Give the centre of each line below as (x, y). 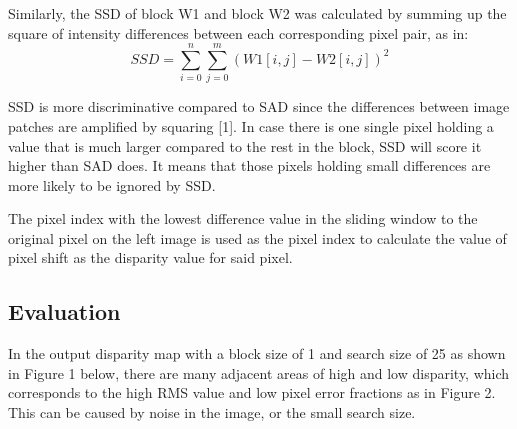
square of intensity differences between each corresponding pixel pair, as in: (238, 32)
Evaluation (64, 311)
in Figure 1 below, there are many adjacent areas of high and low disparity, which (259, 372)
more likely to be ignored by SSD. (112, 184)
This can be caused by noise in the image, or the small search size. (212, 412)
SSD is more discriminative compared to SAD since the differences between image (259, 106)
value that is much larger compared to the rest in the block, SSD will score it (245, 145)
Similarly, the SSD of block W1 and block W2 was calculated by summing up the (257, 13)
